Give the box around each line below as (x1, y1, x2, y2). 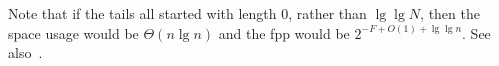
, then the (420, 3, 480, 23)
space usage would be (8, 22, 139, 43)
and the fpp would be (218, 22, 350, 43)
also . (8, 42, 43, 63)
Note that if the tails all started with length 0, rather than (8, 3, 367, 23)
